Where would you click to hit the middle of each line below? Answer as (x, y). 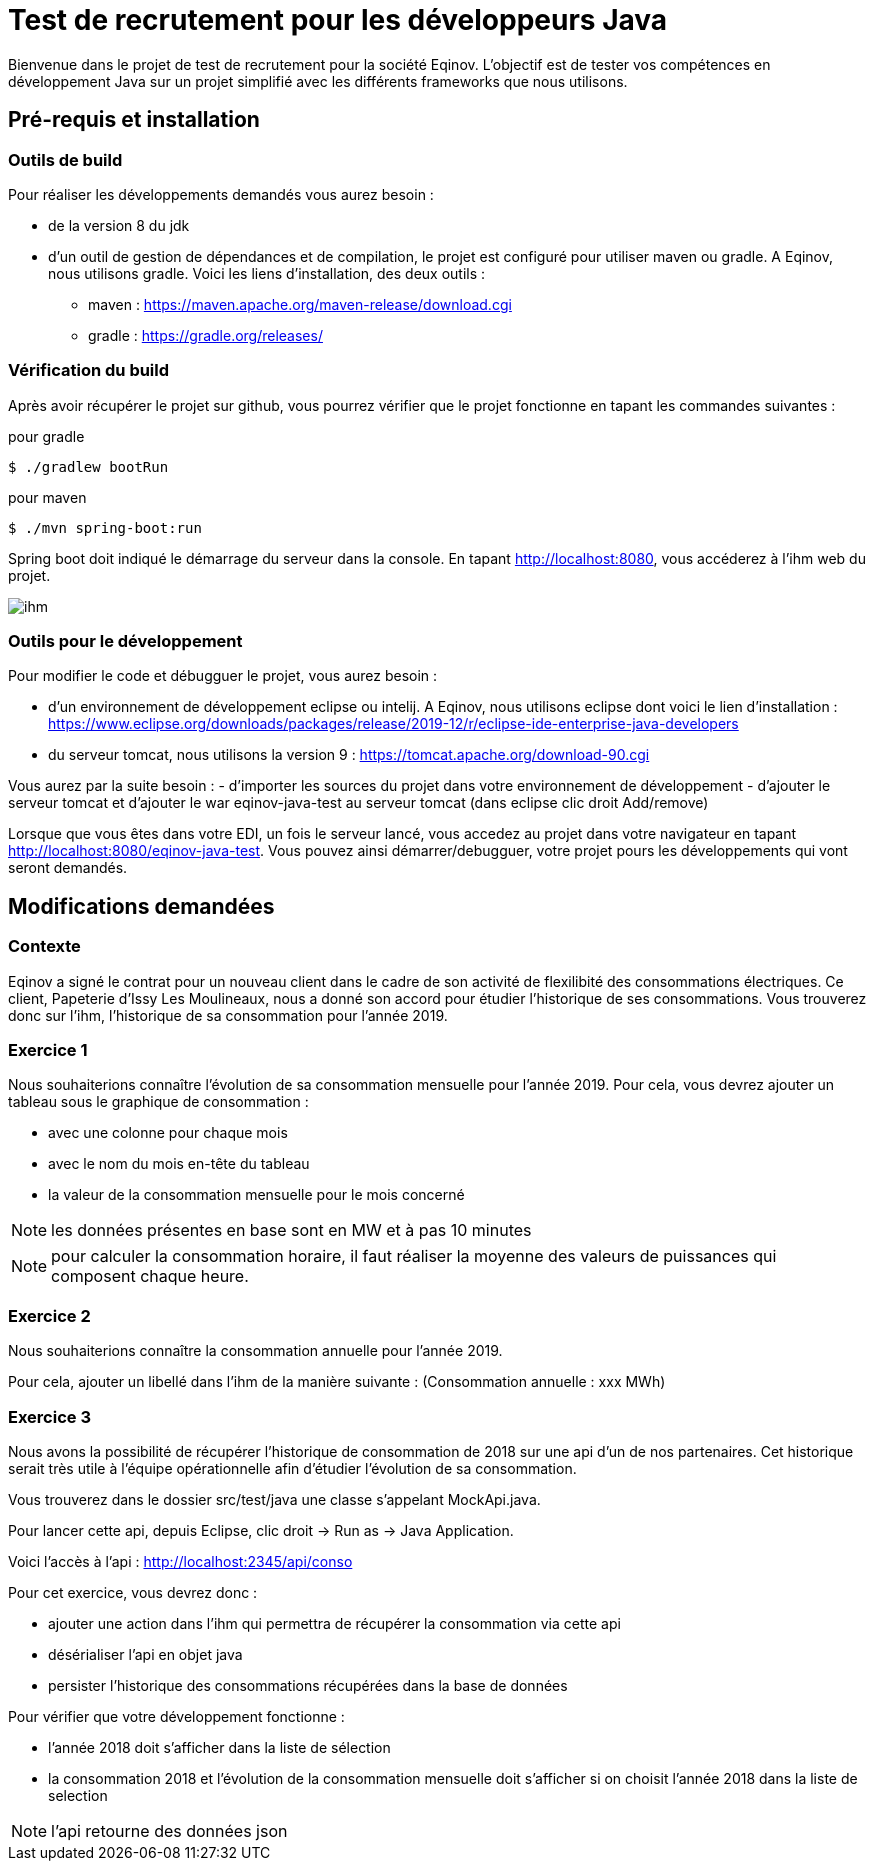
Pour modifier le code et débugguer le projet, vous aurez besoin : (223, 676)
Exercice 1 (48, 1050)
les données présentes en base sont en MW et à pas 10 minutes (291, 1230)
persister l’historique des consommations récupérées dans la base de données (308, 1685)
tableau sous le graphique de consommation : (158, 1102)
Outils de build (65, 159)
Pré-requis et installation (134, 120)
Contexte (44, 946)
